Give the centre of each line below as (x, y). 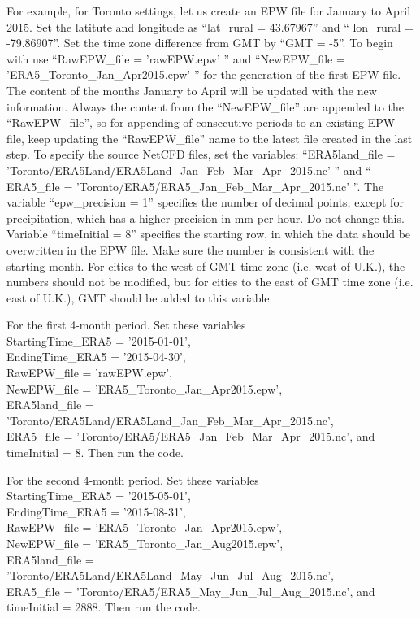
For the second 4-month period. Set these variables (133, 479)
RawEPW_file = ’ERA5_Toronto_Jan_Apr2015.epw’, (145, 527)
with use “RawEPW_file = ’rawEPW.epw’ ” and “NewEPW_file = (176, 58)
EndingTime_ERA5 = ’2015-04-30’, (96, 357)
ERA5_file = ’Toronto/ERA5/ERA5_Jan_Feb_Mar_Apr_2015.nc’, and (191, 436)
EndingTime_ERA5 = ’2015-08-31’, (96, 511)
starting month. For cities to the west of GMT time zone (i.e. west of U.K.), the (206, 265)
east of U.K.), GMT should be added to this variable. (140, 297)
